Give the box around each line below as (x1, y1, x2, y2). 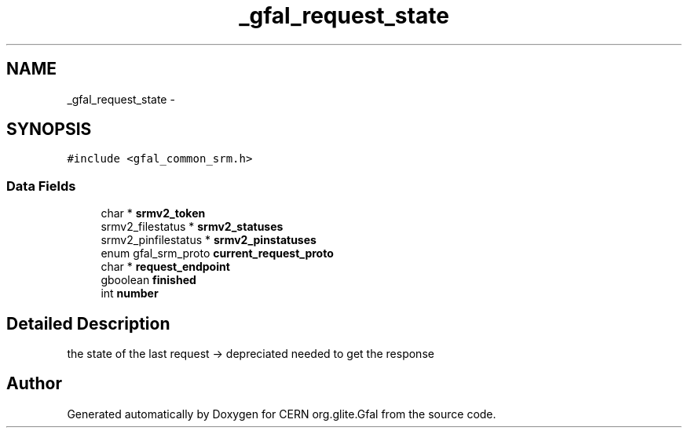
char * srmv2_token (101, 206, 206, 221)
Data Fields (6, 177, 76, 194)
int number (101, 286, 159, 301)
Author (6, 374, 62, 394)
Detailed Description (6, 313, 170, 334)
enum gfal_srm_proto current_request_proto (101, 246, 334, 261)
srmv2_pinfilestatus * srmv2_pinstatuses (101, 233, 317, 247)
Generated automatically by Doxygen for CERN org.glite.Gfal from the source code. (67, 407, 496, 421)
